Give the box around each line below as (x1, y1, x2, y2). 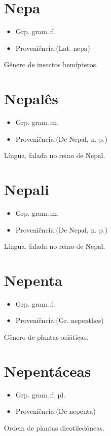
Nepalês (4, 88, 58, 109)
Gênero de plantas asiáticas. (4, 332, 89, 342)
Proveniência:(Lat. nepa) (15, 42, 90, 53)
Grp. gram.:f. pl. (15, 389, 65, 399)
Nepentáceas (4, 360, 91, 381)
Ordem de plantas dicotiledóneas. (4, 422, 105, 433)
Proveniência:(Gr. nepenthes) (15, 315, 104, 325)
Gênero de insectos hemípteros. (4, 59, 98, 70)
